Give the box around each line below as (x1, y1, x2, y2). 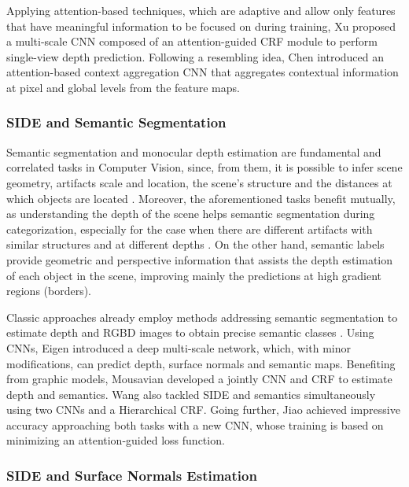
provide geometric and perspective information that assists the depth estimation (6, 251, 393, 267)
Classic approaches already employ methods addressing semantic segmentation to (6, 308, 398, 325)
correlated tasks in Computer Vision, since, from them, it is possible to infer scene (6, 159, 403, 175)
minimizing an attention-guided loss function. (6, 432, 225, 448)
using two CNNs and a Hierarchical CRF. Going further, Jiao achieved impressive (6, 401, 400, 418)
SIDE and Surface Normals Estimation (6, 465, 257, 485)
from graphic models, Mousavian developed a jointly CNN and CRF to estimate (6, 371, 392, 387)
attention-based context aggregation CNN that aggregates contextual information (6, 64, 399, 80)
